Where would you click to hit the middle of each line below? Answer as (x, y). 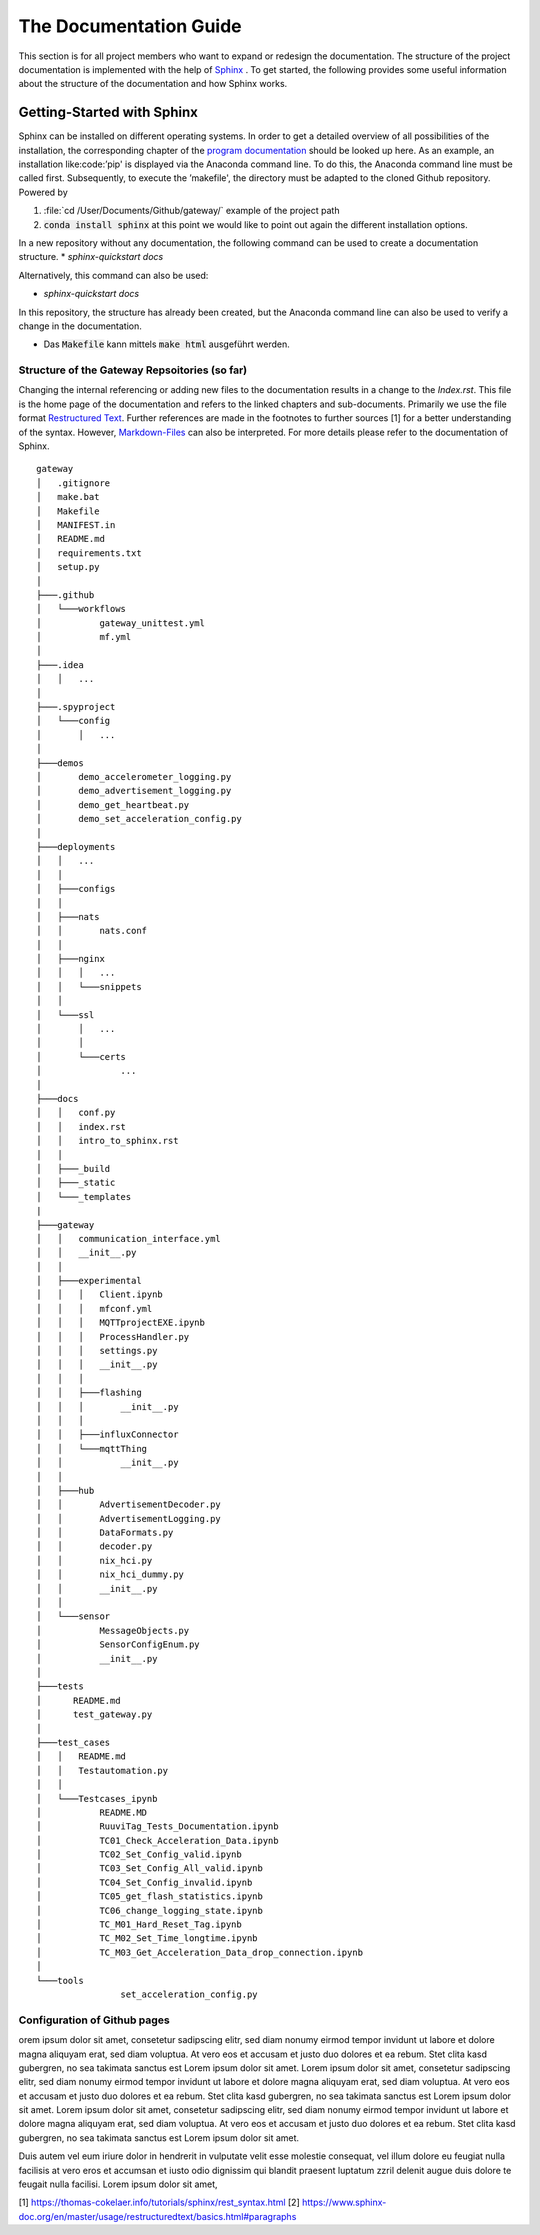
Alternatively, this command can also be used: (113, 275)
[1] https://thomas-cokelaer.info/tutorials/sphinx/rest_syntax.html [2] (159, 2202)
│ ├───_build (73, 1168)
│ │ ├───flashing (89, 1393)
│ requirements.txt (89, 553)
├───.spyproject (76, 707)
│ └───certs (81, 1056)
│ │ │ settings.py (97, 1351)
